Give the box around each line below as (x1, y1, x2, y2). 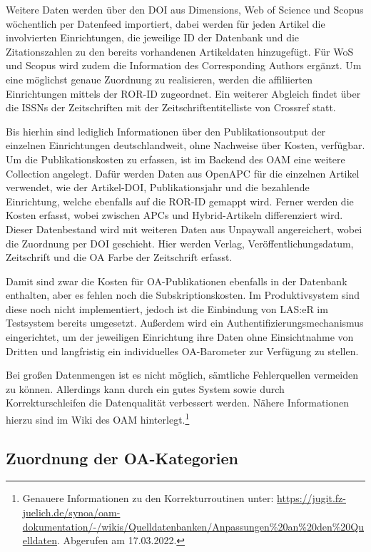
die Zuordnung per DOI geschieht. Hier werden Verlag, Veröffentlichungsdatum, (6, 235, 354, 250)
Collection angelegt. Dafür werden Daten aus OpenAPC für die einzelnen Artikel (6, 165, 360, 180)
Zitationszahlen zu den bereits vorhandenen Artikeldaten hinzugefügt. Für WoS (6, 44, 354, 58)
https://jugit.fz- (277, 491, 346, 506)
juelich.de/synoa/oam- (22, 505, 121, 520)
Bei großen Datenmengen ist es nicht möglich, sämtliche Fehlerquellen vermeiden (6, 367, 358, 382)
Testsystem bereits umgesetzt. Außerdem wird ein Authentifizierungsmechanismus (6, 315, 364, 330)
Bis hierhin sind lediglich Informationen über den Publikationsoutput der (6, 123, 326, 138)
